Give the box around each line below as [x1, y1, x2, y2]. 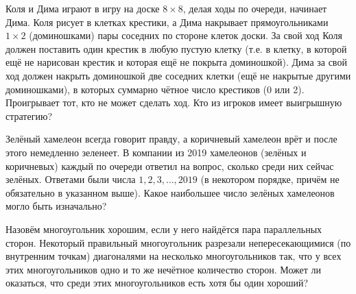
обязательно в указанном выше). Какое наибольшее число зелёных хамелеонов [5, 185, 335, 199]
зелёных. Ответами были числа [5, 172, 136, 186]
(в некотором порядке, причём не [200, 172, 340, 186]
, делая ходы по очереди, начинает [182, 1, 327, 15]
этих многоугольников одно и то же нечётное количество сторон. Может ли [5, 262, 322, 276]
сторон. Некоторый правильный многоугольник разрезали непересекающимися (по [5, 235, 351, 249]
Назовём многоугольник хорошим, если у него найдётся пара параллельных [5, 221, 322, 236]
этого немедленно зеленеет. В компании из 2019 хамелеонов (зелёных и [5, 145, 307, 159]
